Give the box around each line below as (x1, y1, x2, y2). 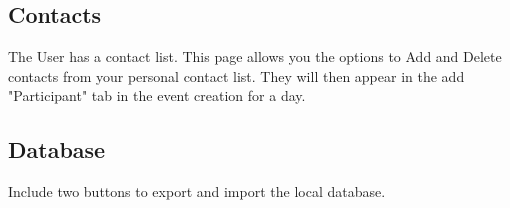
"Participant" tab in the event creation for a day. (8, 85, 306, 106)
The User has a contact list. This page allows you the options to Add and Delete (8, 46, 502, 67)
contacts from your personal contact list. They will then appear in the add (8, 65, 465, 86)
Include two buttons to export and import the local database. (8, 181, 386, 202)
